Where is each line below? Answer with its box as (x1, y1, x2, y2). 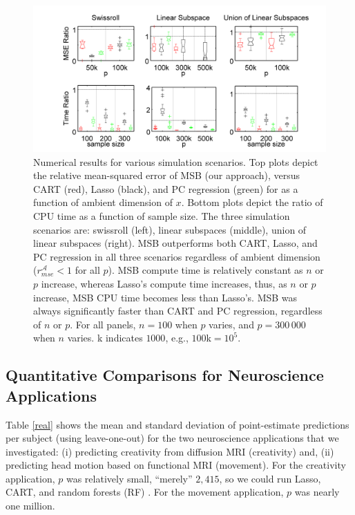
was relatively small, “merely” (66, 471, 193, 485)
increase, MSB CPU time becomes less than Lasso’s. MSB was (33, 290, 298, 304)
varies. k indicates (67, 330, 143, 345)
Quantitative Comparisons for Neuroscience (6, 364, 324, 386)
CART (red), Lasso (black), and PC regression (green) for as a (33, 181, 298, 196)
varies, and (209, 317, 254, 331)
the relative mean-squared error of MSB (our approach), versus (33, 168, 300, 182)
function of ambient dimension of (33, 195, 173, 209)
